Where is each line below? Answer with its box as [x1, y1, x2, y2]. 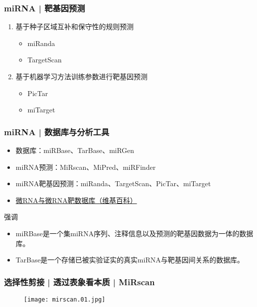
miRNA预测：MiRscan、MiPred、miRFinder [15, 161, 156, 172]
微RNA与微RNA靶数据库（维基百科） [15, 195, 137, 205]
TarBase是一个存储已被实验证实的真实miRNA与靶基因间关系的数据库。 [15, 255, 244, 265]
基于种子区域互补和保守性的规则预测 [15, 21, 134, 32]
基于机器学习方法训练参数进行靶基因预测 [15, 71, 148, 81]
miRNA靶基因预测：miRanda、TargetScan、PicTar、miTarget [15, 178, 211, 189]
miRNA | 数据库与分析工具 [4, 125, 109, 138]
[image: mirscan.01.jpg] [24, 296, 105, 303]
